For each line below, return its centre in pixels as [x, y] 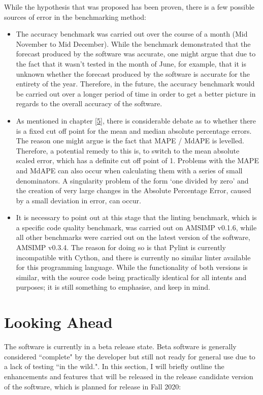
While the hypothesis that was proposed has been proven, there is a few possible [129, 7]
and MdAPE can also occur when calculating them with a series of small [129, 170]
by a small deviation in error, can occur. [78, 200]
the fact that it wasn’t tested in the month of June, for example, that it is [131, 63]
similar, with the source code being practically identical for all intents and [131, 277]
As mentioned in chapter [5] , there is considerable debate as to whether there [136, 120]
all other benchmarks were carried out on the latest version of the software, [133, 237]
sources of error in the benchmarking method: [75, 17]
